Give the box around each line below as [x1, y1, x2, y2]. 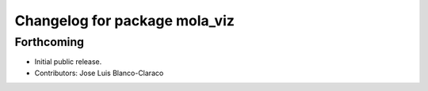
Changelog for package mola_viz [14, 12, 235, 29]
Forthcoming [14, 35, 85, 49]
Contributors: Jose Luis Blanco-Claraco [34, 68, 164, 78]
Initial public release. [34, 57, 102, 66]
